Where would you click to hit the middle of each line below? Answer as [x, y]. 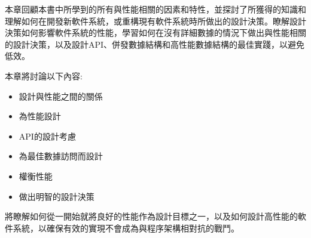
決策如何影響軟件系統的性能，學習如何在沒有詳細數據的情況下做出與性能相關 [155, 33]
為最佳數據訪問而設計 [61, 156]
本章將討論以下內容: [44, 75]
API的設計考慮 [47, 136]
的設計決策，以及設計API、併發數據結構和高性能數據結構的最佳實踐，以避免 [155, 44]
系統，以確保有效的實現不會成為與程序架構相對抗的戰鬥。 [126, 228]
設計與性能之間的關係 [61, 96]
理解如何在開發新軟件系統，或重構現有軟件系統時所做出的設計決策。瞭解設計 [155, 21]
